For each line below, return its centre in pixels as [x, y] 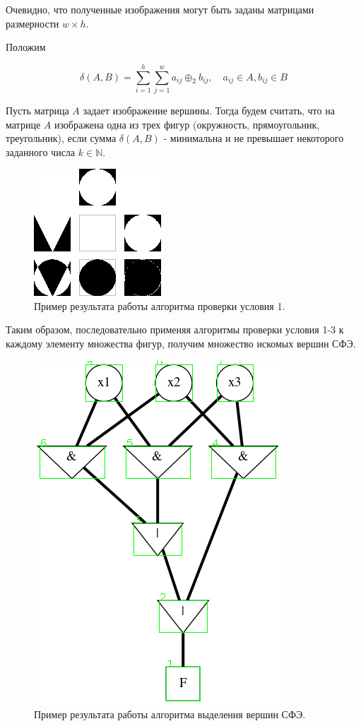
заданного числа [41, 151]
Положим [26, 47]
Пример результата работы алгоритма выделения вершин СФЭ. [170, 714]
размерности [32, 23]
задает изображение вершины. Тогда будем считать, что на [209, 110]
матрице [23, 124]
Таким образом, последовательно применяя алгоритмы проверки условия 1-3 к [175, 329]
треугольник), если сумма [61, 138]
